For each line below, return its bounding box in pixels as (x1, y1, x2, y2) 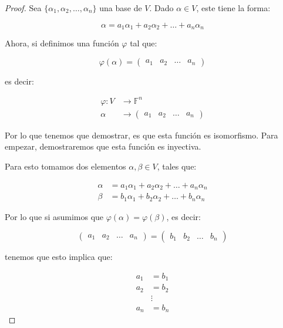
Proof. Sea (5, 2, 42, 13)
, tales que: (157, 160, 197, 172)
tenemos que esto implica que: (5, 251, 113, 263)
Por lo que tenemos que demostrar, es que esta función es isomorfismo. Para (5, 129, 278, 141)
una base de (99, 2, 142, 13)
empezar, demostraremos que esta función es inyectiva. (5, 140, 201, 153)
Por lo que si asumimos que (5, 210, 104, 222)
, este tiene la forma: (196, 2, 271, 13)
